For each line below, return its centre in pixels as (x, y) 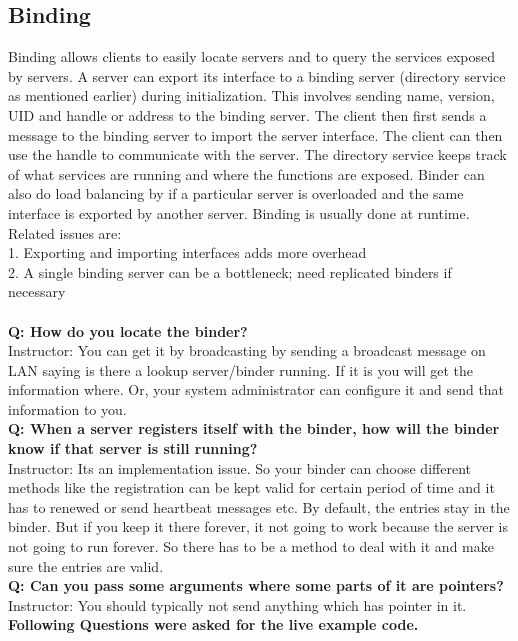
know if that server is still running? (133, 448)
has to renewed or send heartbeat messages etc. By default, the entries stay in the (259, 506)
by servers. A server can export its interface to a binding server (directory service (257, 75)
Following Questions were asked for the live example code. (213, 624)
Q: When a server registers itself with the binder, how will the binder (254, 428)
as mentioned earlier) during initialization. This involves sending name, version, (251, 95)
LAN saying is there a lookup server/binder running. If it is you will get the (241, 369)
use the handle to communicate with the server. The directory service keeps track (257, 154)
